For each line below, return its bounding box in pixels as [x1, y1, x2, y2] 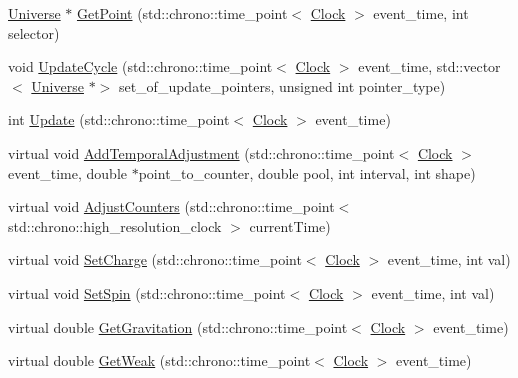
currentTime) [249, 215, 331, 236]
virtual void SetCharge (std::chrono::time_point [8, 249, 302, 270]
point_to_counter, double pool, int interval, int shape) [138, 162, 476, 183]
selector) [8, 22, 60, 43]
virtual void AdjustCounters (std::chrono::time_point [8, 196, 335, 217]
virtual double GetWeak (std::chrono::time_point [8, 350, 311, 371]
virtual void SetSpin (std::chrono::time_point [8, 282, 286, 303]
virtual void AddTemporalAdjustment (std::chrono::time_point [8, 142, 395, 163]
